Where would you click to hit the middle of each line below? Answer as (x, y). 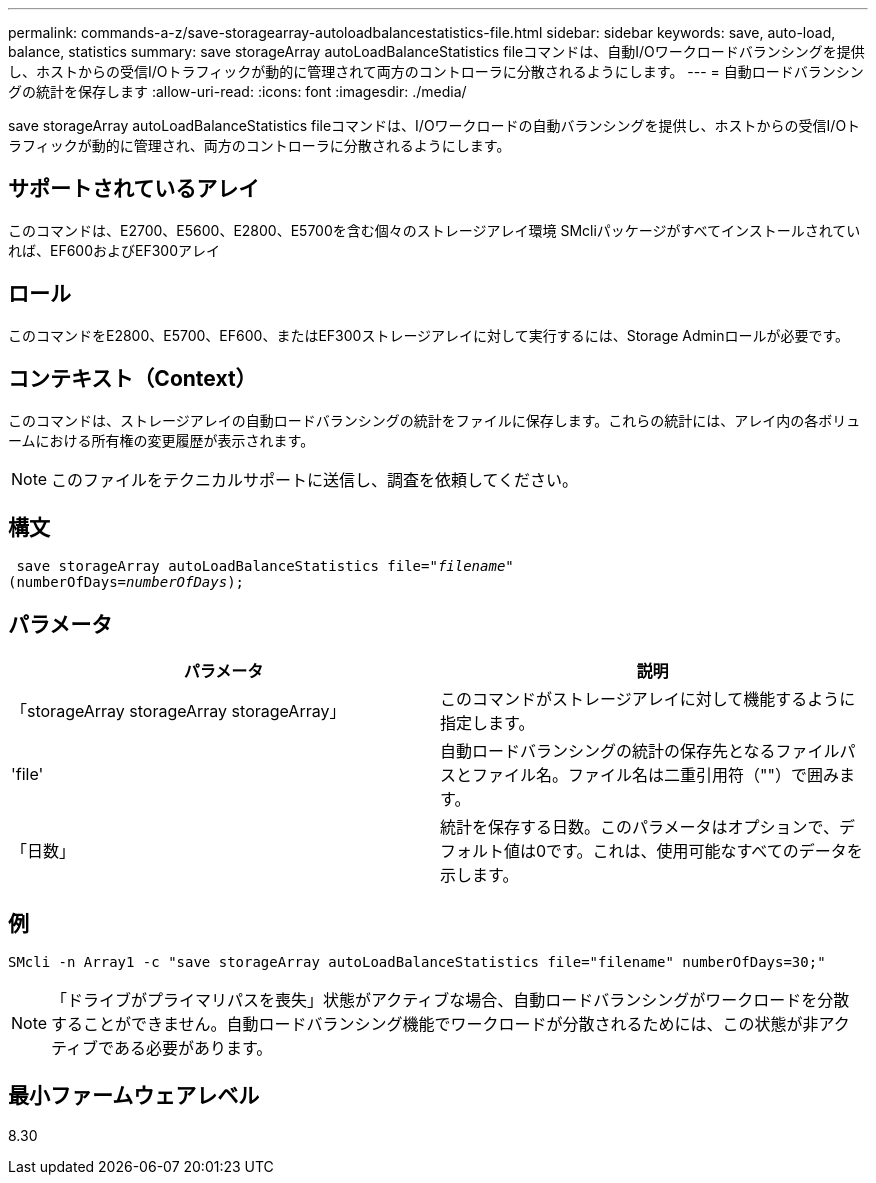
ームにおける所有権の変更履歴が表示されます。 (161, 440)
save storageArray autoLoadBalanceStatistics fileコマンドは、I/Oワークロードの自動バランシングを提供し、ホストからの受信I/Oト (434, 125)
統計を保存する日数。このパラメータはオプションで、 (639, 827)
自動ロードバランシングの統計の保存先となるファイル (640, 751)
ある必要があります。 (193, 1048)
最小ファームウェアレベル (134, 1096)
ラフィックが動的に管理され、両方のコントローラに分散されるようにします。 (259, 145)
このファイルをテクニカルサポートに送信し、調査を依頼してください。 (315, 479)
